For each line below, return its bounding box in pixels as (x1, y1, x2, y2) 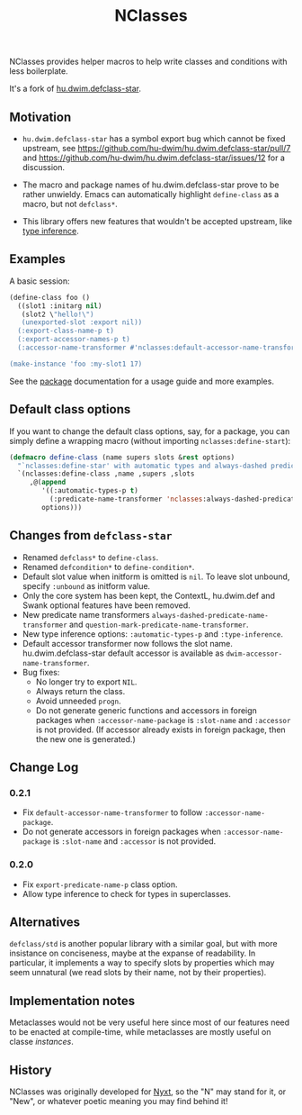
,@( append (29, 478, 67, 487)
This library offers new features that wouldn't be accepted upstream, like (22, 216, 293, 226)
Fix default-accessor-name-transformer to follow (22, 807, 203, 818)
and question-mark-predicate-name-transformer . (68, 619, 249, 630)
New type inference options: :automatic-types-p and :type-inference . (22, 628, 284, 639)
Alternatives (9, 914, 81, 929)
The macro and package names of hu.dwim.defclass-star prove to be (22, 179, 280, 190)
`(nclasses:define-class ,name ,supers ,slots (17, 469, 195, 478)
